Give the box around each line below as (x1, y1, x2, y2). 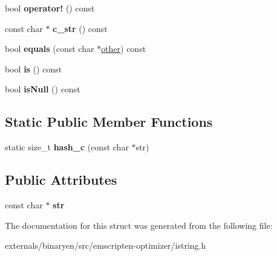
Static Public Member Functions (5, 112, 213, 131)
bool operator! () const (5, 2, 95, 14)
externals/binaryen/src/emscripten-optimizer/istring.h (5, 239, 206, 252)
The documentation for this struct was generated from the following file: (5, 219, 273, 231)
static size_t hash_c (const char (5, 141, 129, 153)
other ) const (101, 42, 146, 55)
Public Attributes (5, 170, 117, 189)
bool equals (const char (5, 42, 94, 55)
